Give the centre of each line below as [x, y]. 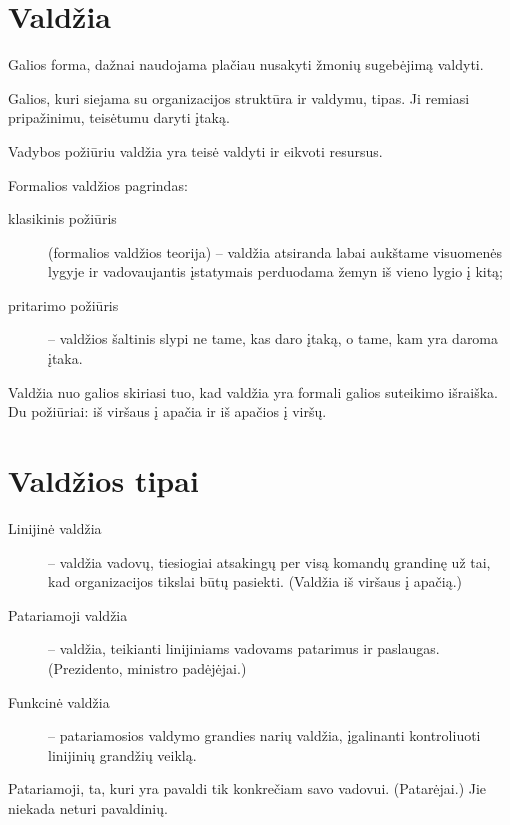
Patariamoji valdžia [68, 614]
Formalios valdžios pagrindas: [98, 184]
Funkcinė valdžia [59, 701]
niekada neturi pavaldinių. [88, 807]
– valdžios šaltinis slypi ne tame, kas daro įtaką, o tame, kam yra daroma [273, 338]
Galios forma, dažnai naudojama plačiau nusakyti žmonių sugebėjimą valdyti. [246, 64]
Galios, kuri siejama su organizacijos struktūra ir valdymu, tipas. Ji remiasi [239, 97]
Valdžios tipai [103, 480]
